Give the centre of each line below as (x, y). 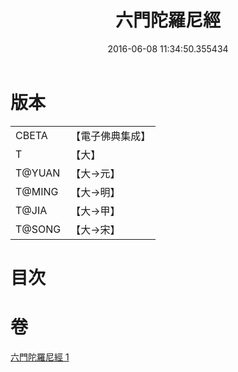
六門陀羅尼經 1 (40, 357)
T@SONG (38, 229)
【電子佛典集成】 (111, 136)
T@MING (37, 191)
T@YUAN (38, 173)
